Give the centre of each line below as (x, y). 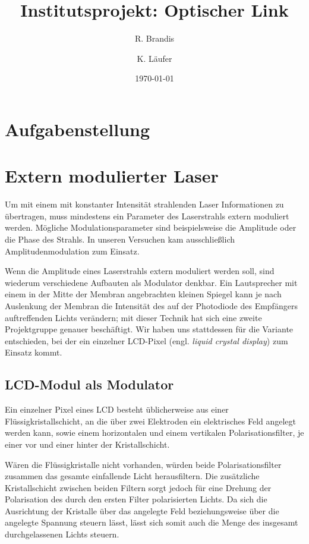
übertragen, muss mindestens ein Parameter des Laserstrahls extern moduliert (147, 216)
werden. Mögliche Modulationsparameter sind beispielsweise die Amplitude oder (151, 227)
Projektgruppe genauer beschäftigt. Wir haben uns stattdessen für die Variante (149, 329)
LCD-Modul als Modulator (89, 384)
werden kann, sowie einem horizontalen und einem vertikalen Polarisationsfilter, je (154, 433)
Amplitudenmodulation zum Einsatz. (72, 251)
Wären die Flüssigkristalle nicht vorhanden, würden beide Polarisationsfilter (143, 464)
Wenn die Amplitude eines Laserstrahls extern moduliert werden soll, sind (140, 271)
